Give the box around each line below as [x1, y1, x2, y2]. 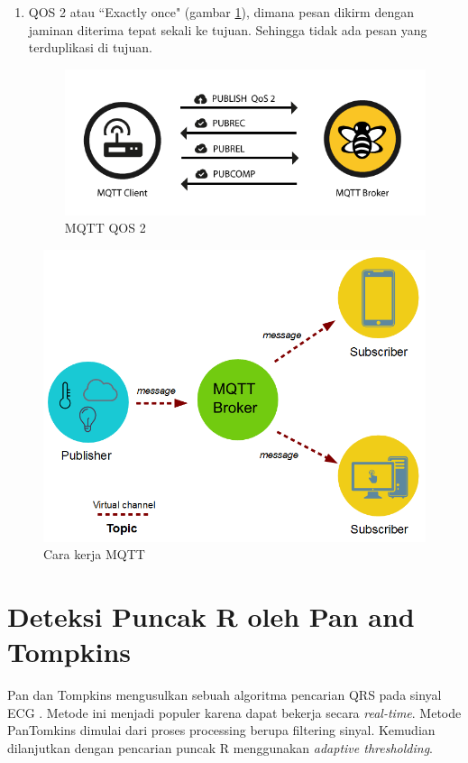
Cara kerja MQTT [43, 545, 145, 564]
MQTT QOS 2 [64, 218, 146, 237]
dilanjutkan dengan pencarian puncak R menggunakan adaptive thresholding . [7, 738, 433, 757]
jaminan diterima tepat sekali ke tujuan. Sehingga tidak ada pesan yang [28, 20, 427, 39]
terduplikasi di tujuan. [28, 38, 152, 57]
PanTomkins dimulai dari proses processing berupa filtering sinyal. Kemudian [7, 721, 436, 740]
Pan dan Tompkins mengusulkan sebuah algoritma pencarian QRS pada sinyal [7, 685, 442, 704]
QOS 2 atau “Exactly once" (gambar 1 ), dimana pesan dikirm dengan [28, 3, 414, 21]
